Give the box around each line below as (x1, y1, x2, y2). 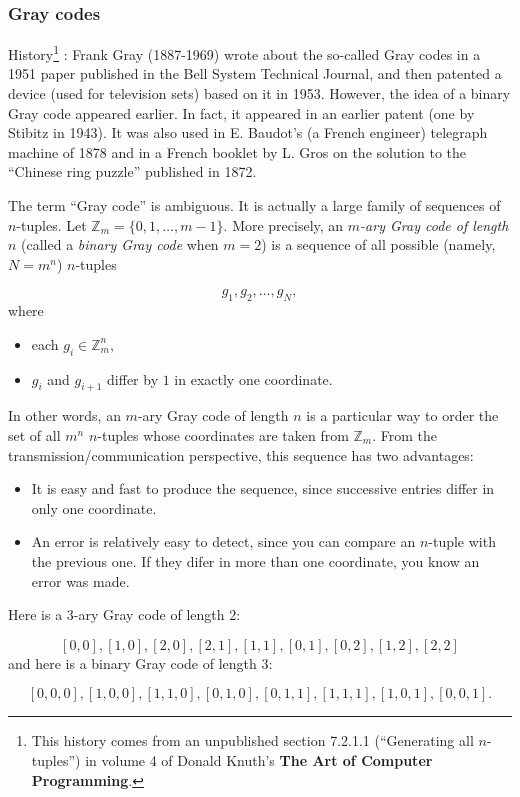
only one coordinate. (31, 497, 157, 518)
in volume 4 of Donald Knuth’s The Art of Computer (85, 749, 433, 770)
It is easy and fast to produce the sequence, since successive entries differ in (31, 478, 495, 499)
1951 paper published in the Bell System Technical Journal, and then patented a (8, 63, 502, 84)
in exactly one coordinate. (174, 368, 333, 389)
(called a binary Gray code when (21, 234, 219, 255)
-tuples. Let (16, 214, 87, 235)
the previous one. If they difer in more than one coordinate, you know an (31, 550, 480, 571)
